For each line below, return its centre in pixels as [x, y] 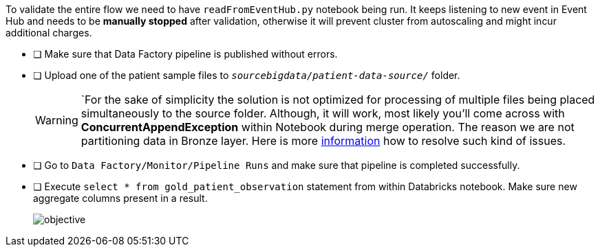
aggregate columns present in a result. [120, 198]
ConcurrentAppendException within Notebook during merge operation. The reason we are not [328, 127]
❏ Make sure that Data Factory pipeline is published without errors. [185, 54]
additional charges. [49, 33]
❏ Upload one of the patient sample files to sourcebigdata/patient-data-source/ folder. [247, 75]
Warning [57, 120]
